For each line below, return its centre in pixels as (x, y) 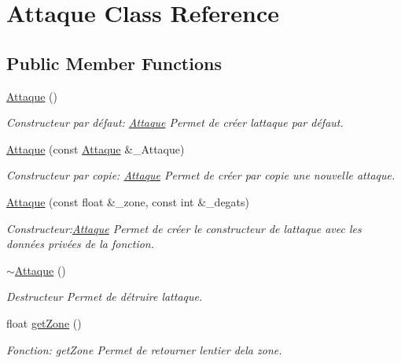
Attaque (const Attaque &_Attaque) (96, 148)
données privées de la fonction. (81, 244)
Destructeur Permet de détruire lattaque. (105, 296)
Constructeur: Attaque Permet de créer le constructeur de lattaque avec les (184, 228)
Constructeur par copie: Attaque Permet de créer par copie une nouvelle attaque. (201, 175)
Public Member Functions (114, 63)
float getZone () (44, 322)
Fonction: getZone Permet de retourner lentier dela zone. (144, 349)
